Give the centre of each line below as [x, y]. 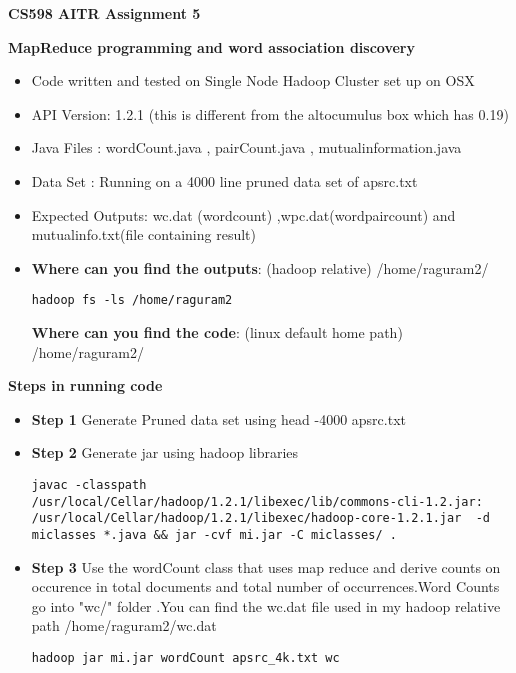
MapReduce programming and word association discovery [212, 46]
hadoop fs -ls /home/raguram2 [132, 300]
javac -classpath [89, 484]
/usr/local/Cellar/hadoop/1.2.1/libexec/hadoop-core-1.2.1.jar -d [260, 518]
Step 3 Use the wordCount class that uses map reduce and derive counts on [266, 566]
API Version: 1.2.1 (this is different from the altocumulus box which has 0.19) [270, 113]
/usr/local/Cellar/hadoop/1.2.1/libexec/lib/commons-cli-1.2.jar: [257, 501]
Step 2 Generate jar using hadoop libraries [165, 452]
